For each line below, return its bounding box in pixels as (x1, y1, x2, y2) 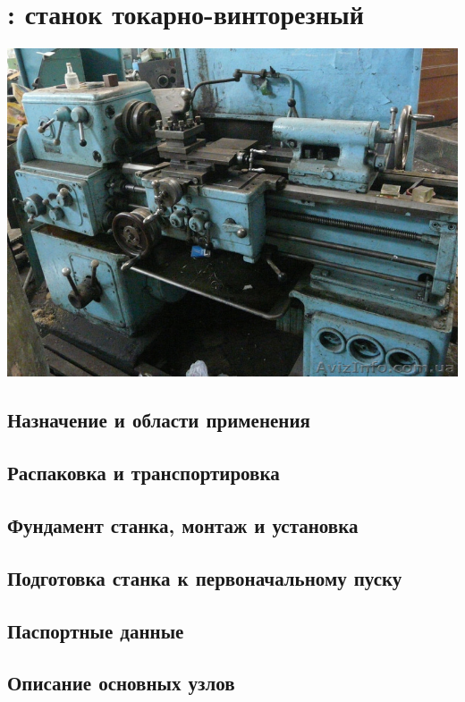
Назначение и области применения (7, 406, 310, 434)
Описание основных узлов (7, 669, 235, 697)
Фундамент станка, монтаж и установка (7, 511, 359, 538)
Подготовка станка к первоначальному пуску (7, 563, 402, 591)
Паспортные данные (7, 616, 184, 644)
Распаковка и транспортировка (7, 459, 280, 486)
